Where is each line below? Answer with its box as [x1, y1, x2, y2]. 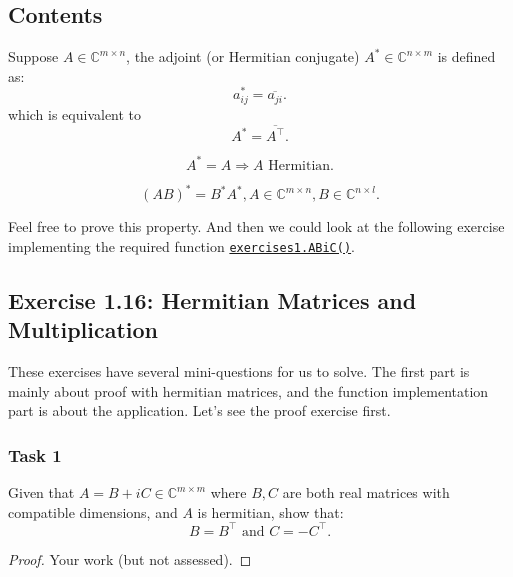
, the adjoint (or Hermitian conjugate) [126, 46, 360, 67]
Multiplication [8, 314, 159, 345]
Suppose [8, 46, 59, 67]
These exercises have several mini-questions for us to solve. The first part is [8, 361, 470, 382]
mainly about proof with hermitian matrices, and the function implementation [8, 380, 489, 401]
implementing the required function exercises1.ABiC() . [8, 235, 355, 256]
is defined [437, 46, 496, 67]
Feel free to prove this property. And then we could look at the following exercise [8, 216, 505, 237]
